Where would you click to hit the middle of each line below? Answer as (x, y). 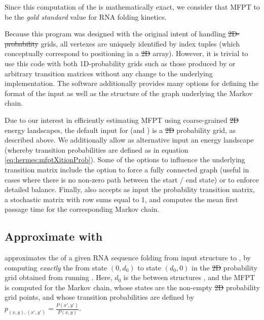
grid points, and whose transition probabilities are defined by (99, 297)
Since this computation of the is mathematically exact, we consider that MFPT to (132, 7)
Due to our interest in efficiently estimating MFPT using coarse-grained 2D (122, 120)
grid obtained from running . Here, (59, 277)
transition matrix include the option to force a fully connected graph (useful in (127, 169)
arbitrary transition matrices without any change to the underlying (109, 73)
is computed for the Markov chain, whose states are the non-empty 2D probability (132, 287)
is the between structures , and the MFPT (189, 277)
